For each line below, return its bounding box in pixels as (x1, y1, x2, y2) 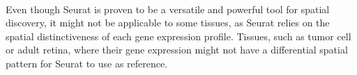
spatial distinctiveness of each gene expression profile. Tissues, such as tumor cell (6, 28, 351, 43)
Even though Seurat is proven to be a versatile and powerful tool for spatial (6, 1, 330, 16)
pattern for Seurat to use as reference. (6, 56, 168, 70)
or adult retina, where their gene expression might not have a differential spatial (6, 42, 348, 57)
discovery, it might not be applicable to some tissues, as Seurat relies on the (6, 15, 330, 30)
